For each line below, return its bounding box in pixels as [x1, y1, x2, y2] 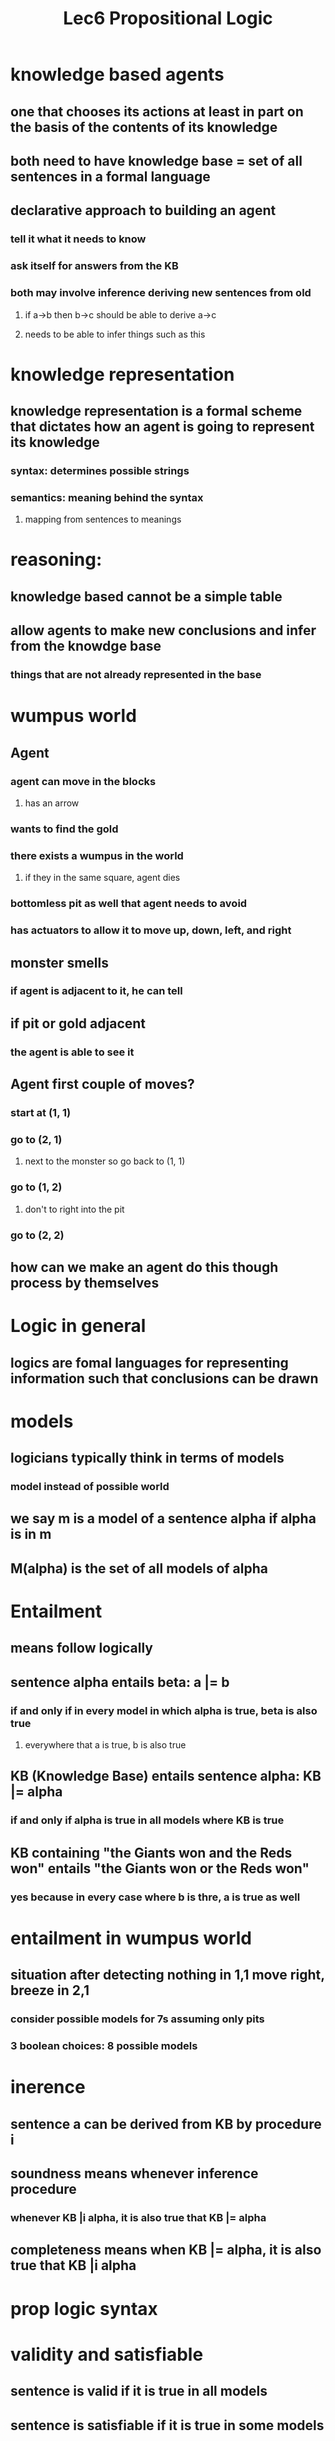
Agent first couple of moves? [10, 1076, 195, 1093]
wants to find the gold [10, 822, 119, 836]
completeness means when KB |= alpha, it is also [10, 2242, 322, 2259]
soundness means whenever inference [10, 2165, 259, 2182]
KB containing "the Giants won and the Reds [10, 1844, 293, 1861]
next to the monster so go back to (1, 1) [24, 1155, 186, 1167]
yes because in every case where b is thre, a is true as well [10, 1890, 301, 1904]
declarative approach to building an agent [10, 202, 277, 219]
